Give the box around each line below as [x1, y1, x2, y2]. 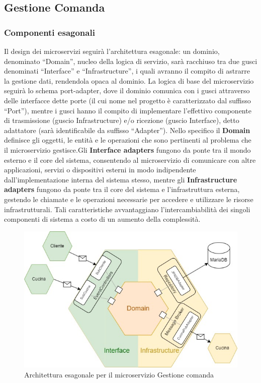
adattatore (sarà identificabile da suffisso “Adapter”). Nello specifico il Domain [4, 124, 250, 135]
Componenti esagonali [4, 26, 95, 38]
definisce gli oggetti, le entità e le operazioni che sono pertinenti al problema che [4, 135, 251, 145]
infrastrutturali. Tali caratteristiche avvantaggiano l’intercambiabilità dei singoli [4, 204, 250, 214]
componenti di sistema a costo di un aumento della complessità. [4, 214, 201, 224]
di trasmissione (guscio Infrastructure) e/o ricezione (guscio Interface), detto [4, 115, 239, 125]
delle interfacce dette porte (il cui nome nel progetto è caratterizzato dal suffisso [4, 95, 251, 105]
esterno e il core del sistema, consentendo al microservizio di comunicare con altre [4, 154, 256, 165]
